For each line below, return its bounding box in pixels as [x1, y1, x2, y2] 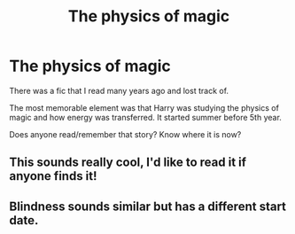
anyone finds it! [9, 168, 97, 183]
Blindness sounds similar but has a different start [9, 199, 286, 214]
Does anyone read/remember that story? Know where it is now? [9, 129, 242, 139]
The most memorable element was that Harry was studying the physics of [9, 102, 279, 113]
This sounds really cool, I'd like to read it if [9, 155, 246, 170]
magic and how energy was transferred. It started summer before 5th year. [9, 112, 282, 122]
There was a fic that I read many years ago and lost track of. [9, 85, 229, 96]
